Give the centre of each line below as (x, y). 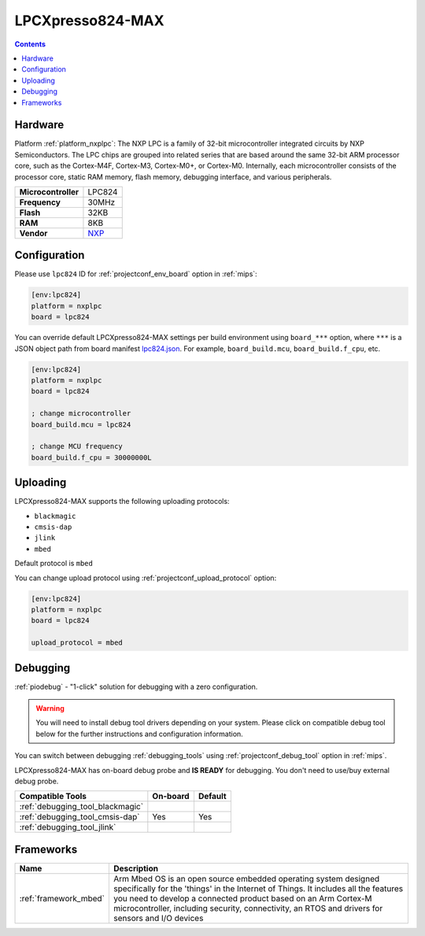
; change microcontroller (81, 414)
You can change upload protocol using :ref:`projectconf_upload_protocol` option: (146, 578)
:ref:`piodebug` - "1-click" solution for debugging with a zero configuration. (136, 686)
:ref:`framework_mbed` (62, 898)
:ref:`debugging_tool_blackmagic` (81, 807)
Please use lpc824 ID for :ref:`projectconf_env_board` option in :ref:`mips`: (136, 274)
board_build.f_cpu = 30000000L (92, 457)
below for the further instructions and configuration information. (139, 734)
